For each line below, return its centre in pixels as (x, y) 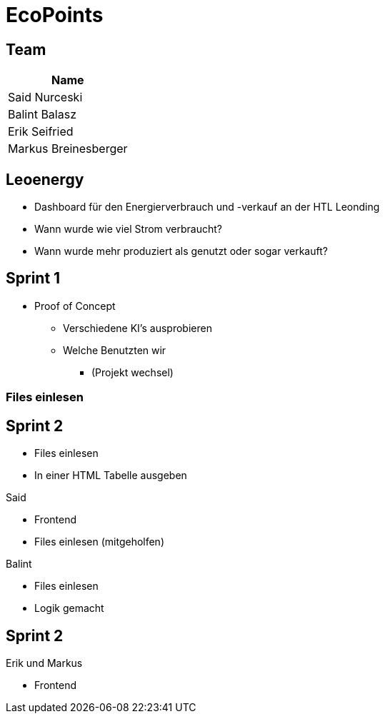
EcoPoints (55, 15)
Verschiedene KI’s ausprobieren (137, 328)
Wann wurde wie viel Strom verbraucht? (129, 229)
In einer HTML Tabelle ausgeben (111, 476)
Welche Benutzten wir (115, 350)
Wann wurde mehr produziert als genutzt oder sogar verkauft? (181, 251)
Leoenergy (45, 179)
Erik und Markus (44, 663)
